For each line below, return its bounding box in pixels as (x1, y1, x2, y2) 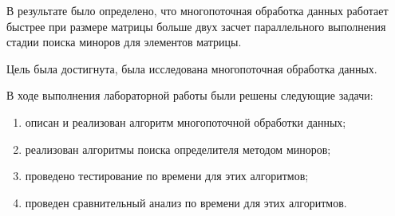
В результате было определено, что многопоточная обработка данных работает (6, 2, 389, 18)
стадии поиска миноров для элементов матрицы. (6, 33, 242, 50)
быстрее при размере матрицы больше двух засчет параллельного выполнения (6, 18, 386, 34)
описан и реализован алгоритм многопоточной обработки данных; (25, 113, 346, 130)
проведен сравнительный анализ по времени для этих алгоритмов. (25, 194, 347, 210)
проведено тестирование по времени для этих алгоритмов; (25, 167, 309, 184)
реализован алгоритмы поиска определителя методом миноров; (25, 140, 331, 157)
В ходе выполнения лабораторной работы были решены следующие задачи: (6, 87, 373, 104)
